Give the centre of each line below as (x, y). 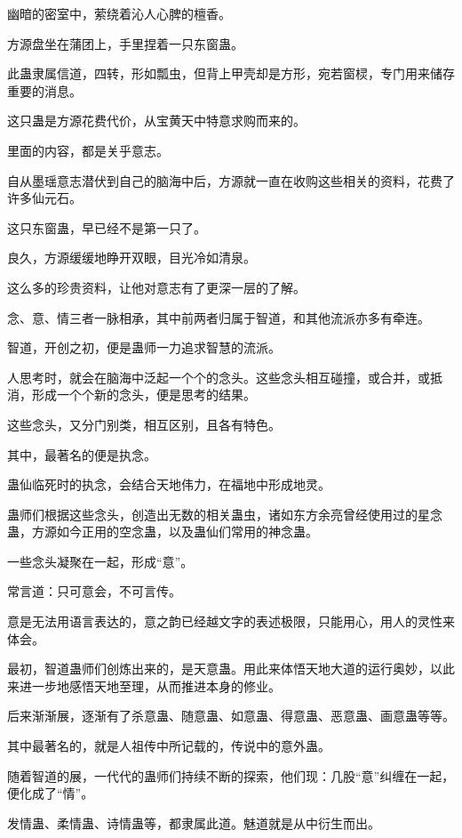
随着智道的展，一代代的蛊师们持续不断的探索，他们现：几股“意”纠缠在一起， (231, 775)
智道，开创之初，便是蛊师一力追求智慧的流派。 (144, 347)
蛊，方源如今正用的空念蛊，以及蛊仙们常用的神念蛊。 (163, 532)
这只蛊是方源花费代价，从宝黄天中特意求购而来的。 (156, 121)
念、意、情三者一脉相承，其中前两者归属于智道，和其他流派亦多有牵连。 (219, 317)
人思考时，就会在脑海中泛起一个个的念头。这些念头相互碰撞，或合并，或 (219, 377)
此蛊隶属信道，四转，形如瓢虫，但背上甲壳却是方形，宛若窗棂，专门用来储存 (231, 73)
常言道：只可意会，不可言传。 (94, 591)
